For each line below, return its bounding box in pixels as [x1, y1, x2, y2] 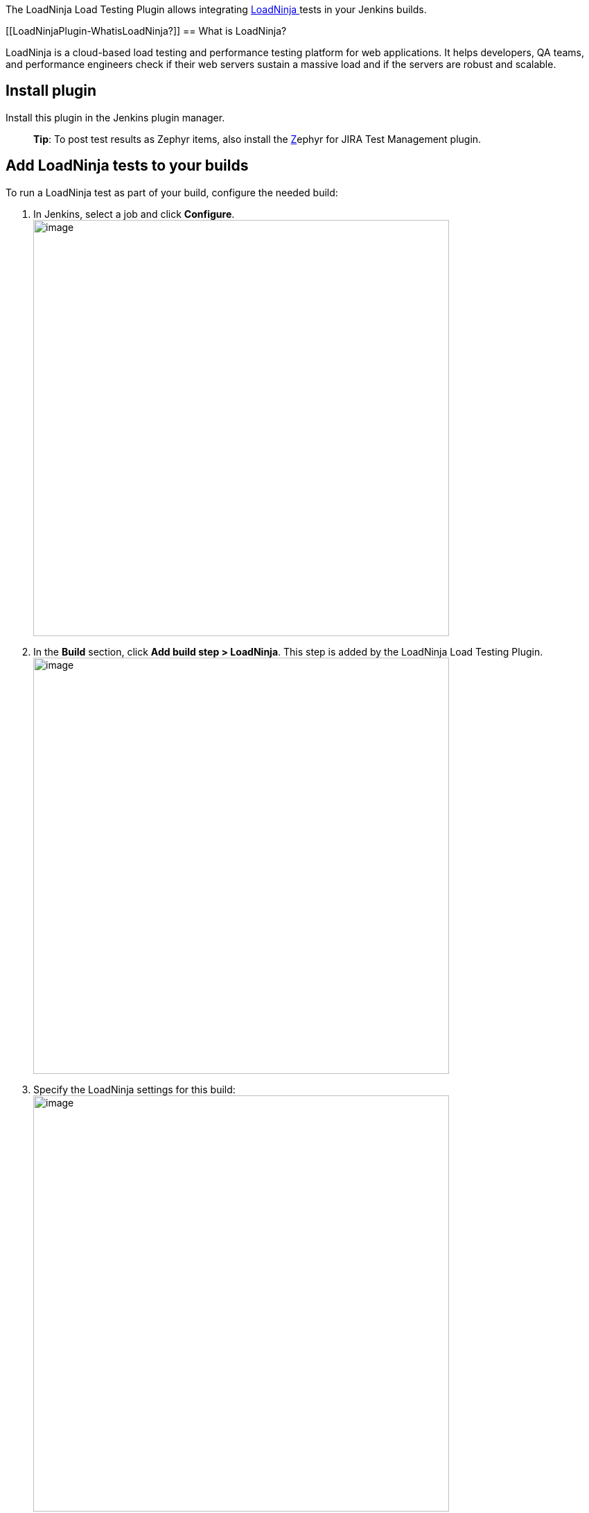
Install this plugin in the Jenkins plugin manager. [6, 111, 225, 123]
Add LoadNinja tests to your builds [6, 157, 249, 175]
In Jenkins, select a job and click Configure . [33, 207, 235, 220]
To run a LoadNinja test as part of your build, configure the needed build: [6, 186, 338, 198]
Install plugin [6, 82, 97, 100]
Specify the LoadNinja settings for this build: [33, 1083, 236, 1095]
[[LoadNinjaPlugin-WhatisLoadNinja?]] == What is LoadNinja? [6, 25, 287, 37]
